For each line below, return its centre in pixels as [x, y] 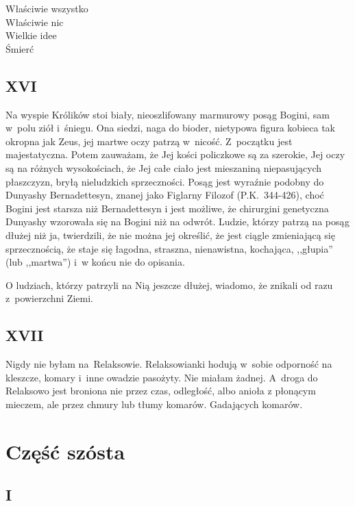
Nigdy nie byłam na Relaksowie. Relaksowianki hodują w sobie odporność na [169, 364]
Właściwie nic [35, 22]
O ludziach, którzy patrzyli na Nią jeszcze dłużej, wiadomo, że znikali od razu [169, 284]
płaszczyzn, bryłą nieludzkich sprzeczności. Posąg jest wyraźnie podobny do [165, 181]
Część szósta [65, 451]
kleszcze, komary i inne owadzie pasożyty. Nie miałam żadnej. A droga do [162, 377]
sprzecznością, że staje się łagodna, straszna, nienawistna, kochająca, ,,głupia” [169, 248]
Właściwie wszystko [47, 8]
